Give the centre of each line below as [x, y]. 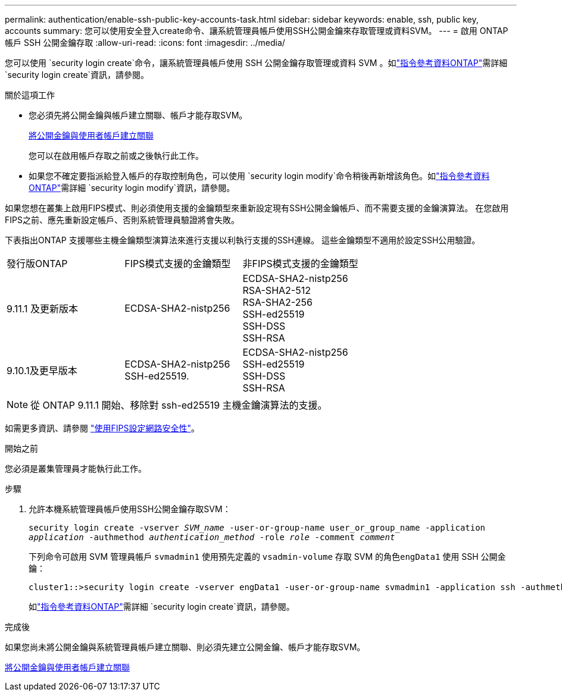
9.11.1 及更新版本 [42, 309]
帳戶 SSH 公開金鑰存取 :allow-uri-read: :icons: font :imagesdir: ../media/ [145, 43]
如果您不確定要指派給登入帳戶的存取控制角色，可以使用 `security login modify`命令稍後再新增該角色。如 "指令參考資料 [259, 176]
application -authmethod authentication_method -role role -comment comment [212, 537]
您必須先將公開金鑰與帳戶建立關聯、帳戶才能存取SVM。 [138, 115]
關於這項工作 [30, 95]
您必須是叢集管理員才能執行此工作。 [76, 468]
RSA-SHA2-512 [277, 290]
